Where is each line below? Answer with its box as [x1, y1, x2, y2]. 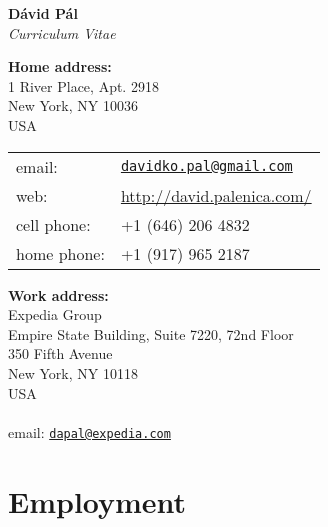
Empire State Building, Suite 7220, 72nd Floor [8, 323, 294, 344]
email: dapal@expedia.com [8, 421, 171, 442]
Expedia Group [8, 304, 102, 325]
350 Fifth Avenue [8, 343, 113, 364]
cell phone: [16, 212, 91, 236]
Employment [8, 480, 187, 521]
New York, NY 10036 [8, 95, 138, 116]
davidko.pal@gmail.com [120, 158, 293, 175]
